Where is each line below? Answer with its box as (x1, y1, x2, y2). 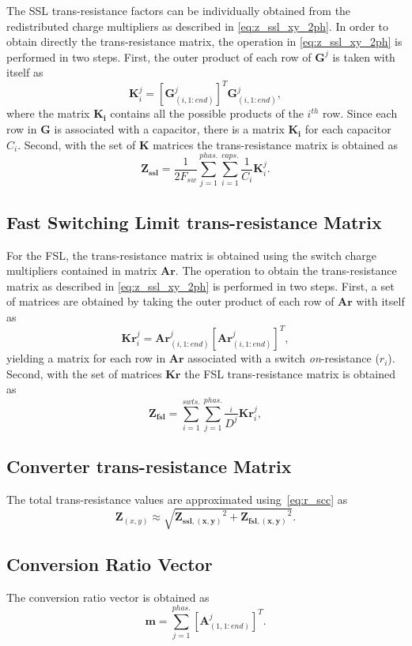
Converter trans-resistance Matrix (6, 454, 292, 479)
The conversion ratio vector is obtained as (6, 588, 210, 605)
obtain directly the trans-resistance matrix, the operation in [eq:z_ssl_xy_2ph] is (6, 33, 403, 50)
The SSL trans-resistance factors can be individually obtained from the (6, 2, 351, 18)
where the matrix (6, 105, 90, 122)
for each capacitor (304, 121, 391, 137)
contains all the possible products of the (110, 105, 304, 122)
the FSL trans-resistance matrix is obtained (184, 365, 395, 381)
